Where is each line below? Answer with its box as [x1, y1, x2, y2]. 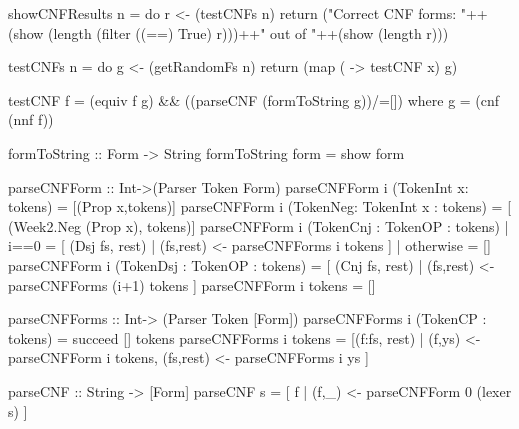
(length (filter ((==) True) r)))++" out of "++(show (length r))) [48, 22, 449, 43]
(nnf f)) [8, 109, 54, 130]
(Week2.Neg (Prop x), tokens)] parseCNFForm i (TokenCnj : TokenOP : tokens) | [8, 215, 509, 236]
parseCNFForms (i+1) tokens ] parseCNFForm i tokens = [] [8, 274, 376, 295]
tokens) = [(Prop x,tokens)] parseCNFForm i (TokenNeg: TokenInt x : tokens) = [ [8, 196, 512, 217]
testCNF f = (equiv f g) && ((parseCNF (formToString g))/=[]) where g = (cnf [8, 89, 500, 110]
